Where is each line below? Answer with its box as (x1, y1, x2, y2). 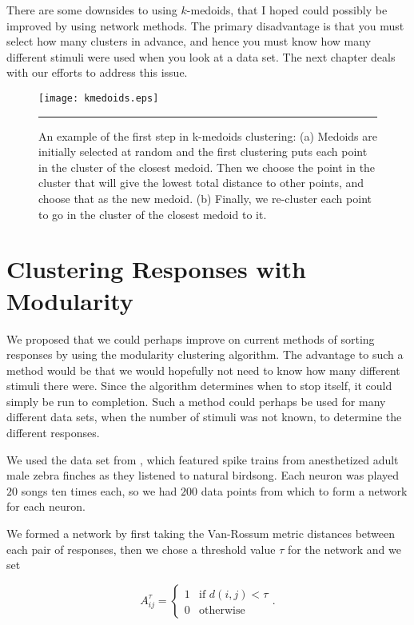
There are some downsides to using (6, 2, 177, 18)
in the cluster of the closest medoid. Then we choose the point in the (38, 158, 376, 175)
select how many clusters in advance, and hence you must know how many (6, 33, 372, 50)
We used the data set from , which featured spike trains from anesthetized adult (6, 451, 399, 468)
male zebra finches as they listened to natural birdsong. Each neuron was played (6, 467, 400, 484)
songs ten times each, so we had (21, 482, 177, 499)
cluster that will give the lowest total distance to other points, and (38, 174, 364, 191)
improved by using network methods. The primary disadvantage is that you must (6, 17, 404, 34)
